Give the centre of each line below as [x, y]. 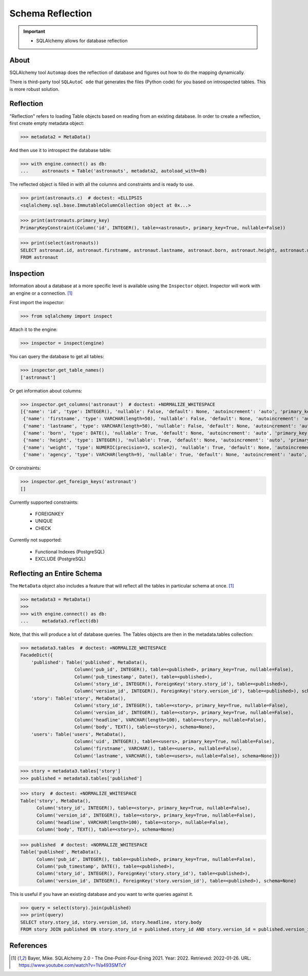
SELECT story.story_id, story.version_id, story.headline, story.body [111, 922]
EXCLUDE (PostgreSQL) [61, 559]
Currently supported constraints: [44, 502]
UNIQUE [44, 521]
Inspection [27, 274]
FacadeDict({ [37, 655]
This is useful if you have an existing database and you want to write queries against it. [101, 894]
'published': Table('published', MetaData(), [89, 662]
